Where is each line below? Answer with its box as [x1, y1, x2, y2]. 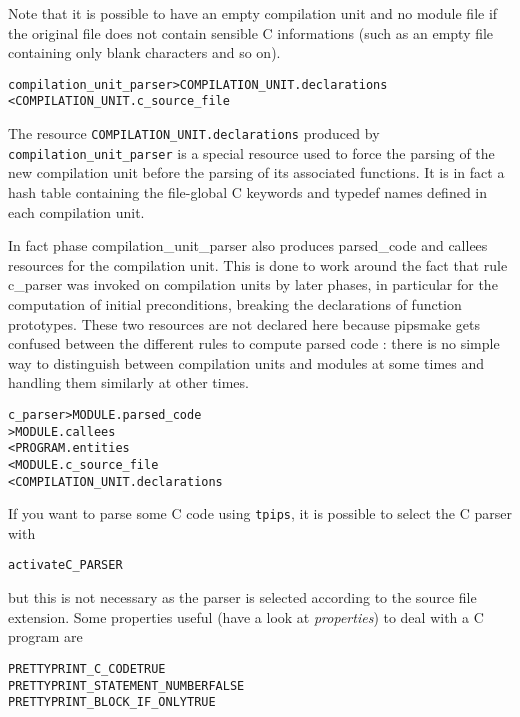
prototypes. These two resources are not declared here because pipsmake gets [8, 313, 481, 334]
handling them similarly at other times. [8, 372, 249, 393]
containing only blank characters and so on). [8, 42, 281, 63]
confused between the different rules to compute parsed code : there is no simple [8, 333, 500, 354]
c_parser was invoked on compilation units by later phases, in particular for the [8, 274, 498, 295]
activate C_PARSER [8, 558, 123, 573]
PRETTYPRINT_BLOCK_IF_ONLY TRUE [8, 695, 216, 710]
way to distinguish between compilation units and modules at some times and [8, 352, 485, 373]
